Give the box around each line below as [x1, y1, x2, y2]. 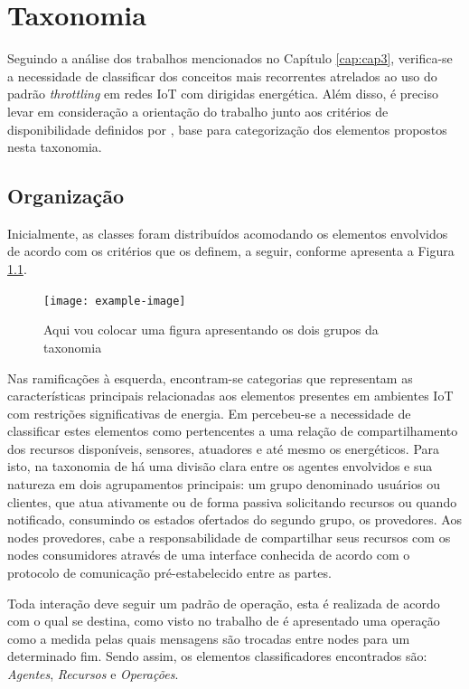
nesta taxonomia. [7, 137, 102, 156]
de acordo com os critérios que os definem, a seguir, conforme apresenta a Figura [7, 241, 455, 260]
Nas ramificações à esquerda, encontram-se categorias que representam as [7, 368, 413, 387]
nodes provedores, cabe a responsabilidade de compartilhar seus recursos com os [7, 527, 451, 546]
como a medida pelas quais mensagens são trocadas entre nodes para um [7, 628, 410, 647]
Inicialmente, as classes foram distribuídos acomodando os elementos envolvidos [7, 223, 448, 242]
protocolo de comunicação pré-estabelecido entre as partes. [7, 563, 332, 582]
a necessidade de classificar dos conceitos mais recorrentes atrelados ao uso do [7, 66, 437, 85]
